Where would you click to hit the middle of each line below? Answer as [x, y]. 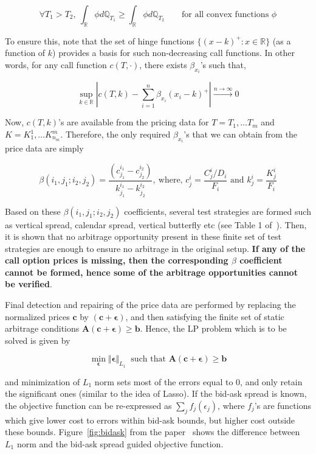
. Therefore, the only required [115, 134]
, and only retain [271, 381]
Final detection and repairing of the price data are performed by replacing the [150, 305]
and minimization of [43, 381]
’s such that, [223, 64]
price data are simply [44, 148]
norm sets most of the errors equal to [164, 381]
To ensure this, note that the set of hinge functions [100, 40]
